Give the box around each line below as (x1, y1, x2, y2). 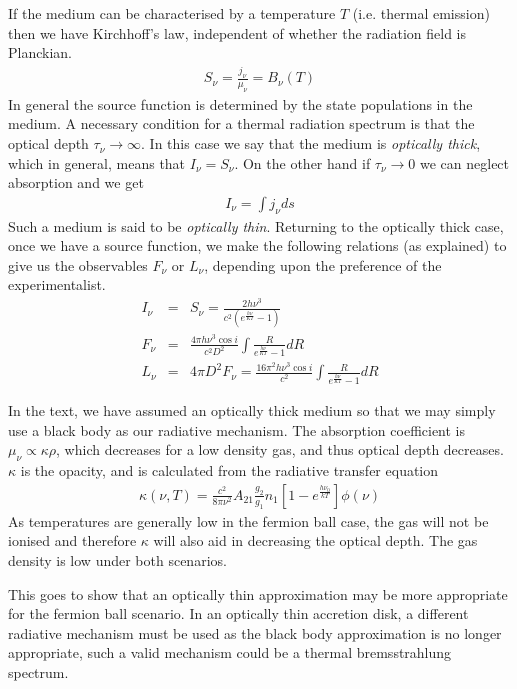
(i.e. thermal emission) (352, 3, 490, 23)
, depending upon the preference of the (204, 254, 442, 275)
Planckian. (8, 42, 72, 63)
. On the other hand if (234, 152, 371, 173)
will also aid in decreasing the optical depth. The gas (153, 530, 478, 551)
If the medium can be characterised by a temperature (8, 3, 336, 23)
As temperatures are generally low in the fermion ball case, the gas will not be (8, 510, 489, 531)
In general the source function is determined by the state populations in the (8, 93, 473, 114)
